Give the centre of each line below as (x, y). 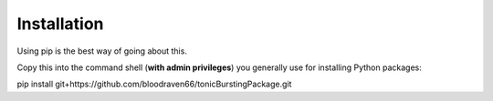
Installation (60, 24)
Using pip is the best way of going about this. (102, 51)
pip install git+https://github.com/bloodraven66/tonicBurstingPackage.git (154, 84)
